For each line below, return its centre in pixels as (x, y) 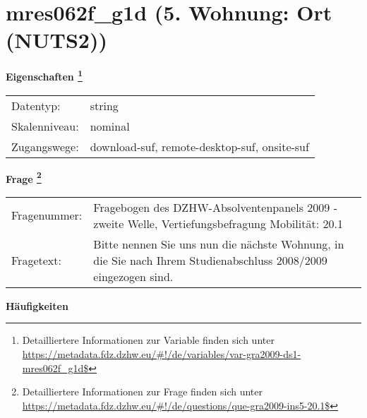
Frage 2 (24, 177)
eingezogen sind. (133, 276)
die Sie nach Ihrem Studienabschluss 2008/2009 (210, 260)
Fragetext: (36, 260)
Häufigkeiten (37, 305)
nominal (110, 126)
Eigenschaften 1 (44, 75)
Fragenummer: (47, 215)
